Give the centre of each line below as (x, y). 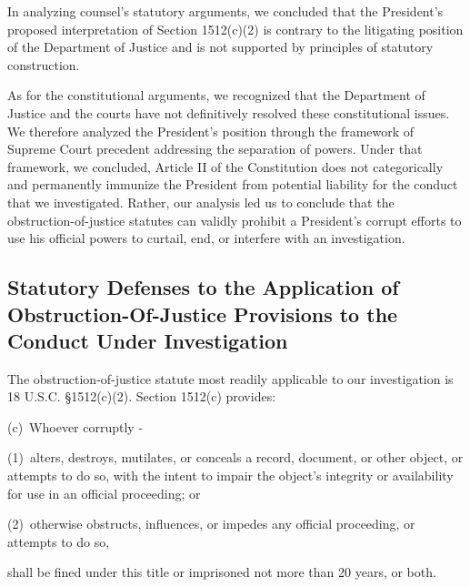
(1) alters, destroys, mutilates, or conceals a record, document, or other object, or (235, 457)
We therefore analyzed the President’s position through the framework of (211, 131)
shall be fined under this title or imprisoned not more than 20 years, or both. (222, 572)
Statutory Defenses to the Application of (203, 287)
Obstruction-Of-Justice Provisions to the (203, 314)
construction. (44, 64)
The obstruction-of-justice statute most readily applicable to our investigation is (230, 378)
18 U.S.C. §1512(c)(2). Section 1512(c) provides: (142, 396)
